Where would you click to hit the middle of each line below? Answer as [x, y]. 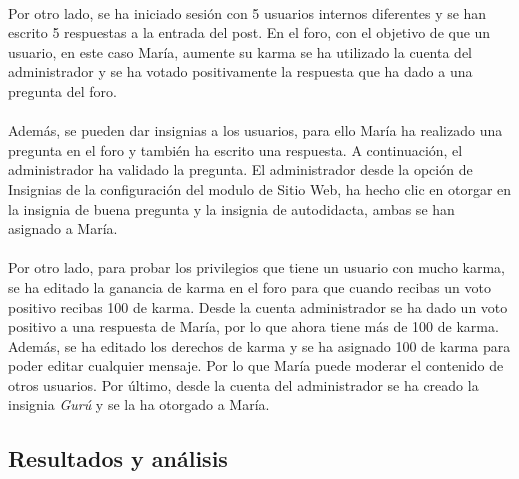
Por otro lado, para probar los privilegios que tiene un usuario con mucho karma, [256, 267]
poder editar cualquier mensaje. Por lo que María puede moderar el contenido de [256, 365]
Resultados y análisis [118, 458]
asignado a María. [63, 228]
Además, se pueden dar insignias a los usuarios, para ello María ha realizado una [255, 130]
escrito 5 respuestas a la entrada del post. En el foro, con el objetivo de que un [249, 32]
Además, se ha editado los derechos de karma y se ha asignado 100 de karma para [259, 345]
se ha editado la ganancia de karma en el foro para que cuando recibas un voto [249, 286]
